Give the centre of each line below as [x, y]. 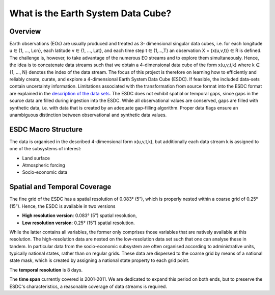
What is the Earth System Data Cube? [90, 13]
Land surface [36, 158]
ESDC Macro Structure [46, 129]
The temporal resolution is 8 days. [46, 270]
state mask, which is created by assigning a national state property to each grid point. [99, 260]
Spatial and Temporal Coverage [60, 187]
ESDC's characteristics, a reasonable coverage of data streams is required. [88, 286]
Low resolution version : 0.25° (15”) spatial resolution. [78, 223]
